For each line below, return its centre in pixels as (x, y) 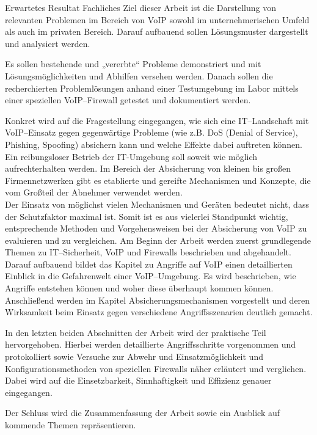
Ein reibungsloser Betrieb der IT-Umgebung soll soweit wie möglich (131, 156)
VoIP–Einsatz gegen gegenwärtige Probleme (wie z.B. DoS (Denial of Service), (151, 132)
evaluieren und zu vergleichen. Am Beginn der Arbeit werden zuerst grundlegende (158, 240)
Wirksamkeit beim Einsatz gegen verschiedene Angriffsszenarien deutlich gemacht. (159, 312)
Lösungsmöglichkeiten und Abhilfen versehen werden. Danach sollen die (139, 75)
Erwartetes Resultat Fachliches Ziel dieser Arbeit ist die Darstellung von (140, 7)
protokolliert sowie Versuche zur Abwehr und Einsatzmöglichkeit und (134, 356)
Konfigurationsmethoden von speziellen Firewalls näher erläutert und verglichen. (156, 368)
